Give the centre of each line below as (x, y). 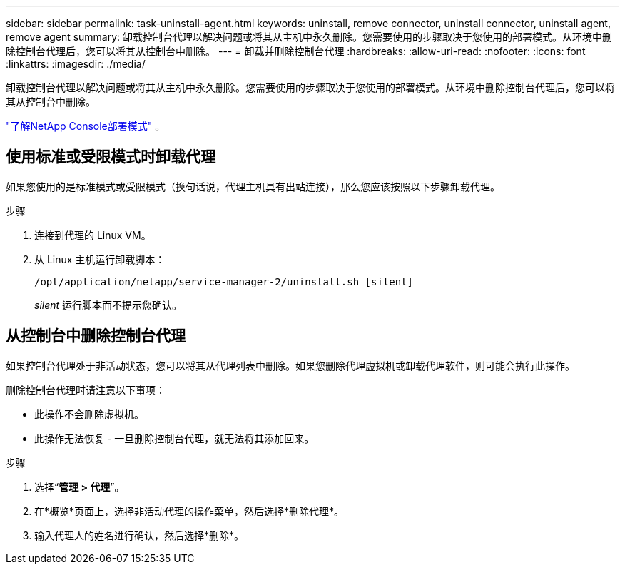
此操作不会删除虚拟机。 (89, 414)
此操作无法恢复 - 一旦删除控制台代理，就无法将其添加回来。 (174, 438)
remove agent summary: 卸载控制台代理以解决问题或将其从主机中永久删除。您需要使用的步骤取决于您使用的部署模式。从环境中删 (309, 37)
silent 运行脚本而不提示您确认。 (108, 305)
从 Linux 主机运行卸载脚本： (100, 259)
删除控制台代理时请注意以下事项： (86, 390)
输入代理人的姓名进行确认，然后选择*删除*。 (139, 535)
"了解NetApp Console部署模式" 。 (86, 126)
